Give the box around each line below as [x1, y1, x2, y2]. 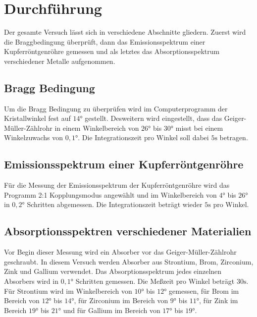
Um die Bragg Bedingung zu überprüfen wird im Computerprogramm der [4, 103, 228, 113]
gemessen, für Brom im [169, 285, 239, 296]
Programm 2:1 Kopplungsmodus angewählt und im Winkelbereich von [4, 189, 217, 200]
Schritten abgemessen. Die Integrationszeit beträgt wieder [27, 199, 203, 210]
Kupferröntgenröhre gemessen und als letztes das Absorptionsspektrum [4, 46, 220, 56]
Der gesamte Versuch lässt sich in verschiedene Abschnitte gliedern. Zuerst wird [4, 27, 246, 37]
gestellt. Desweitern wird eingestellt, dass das [85, 113, 222, 123]
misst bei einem [175, 122, 223, 133]
